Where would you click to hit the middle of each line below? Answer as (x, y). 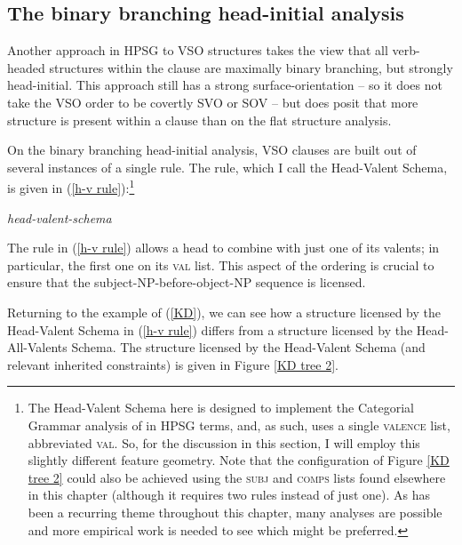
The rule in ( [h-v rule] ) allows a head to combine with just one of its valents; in (223, 248)
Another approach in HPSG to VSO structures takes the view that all (198, 50)
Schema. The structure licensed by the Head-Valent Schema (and (248, 347)
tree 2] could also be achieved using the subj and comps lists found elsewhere (237, 477)
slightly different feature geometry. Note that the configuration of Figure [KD (239, 460)
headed (26, 67)
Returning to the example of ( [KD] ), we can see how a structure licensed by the (224, 312)
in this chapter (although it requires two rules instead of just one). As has (229, 495)
